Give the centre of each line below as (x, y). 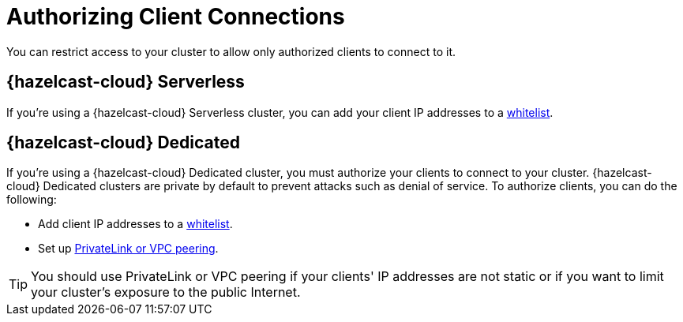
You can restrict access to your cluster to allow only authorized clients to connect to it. (231, 51)
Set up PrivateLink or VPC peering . (128, 249)
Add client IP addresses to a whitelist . (135, 224)
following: (32, 200)
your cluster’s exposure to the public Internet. (166, 292)
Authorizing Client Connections (176, 17)
